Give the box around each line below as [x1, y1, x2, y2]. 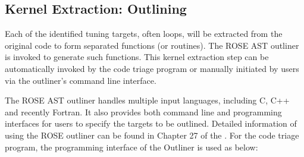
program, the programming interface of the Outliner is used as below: [5, 140, 258, 153]
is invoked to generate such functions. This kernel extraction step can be [5, 51, 269, 63]
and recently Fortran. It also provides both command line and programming [5, 105, 282, 118]
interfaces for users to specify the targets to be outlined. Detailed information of [5, 117, 297, 130]
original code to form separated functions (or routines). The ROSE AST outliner [5, 39, 299, 51]
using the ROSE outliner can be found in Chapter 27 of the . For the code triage [5, 128, 299, 141]
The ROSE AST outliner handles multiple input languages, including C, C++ [5, 94, 290, 106]
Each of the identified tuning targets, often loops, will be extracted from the [5, 27, 283, 40]
